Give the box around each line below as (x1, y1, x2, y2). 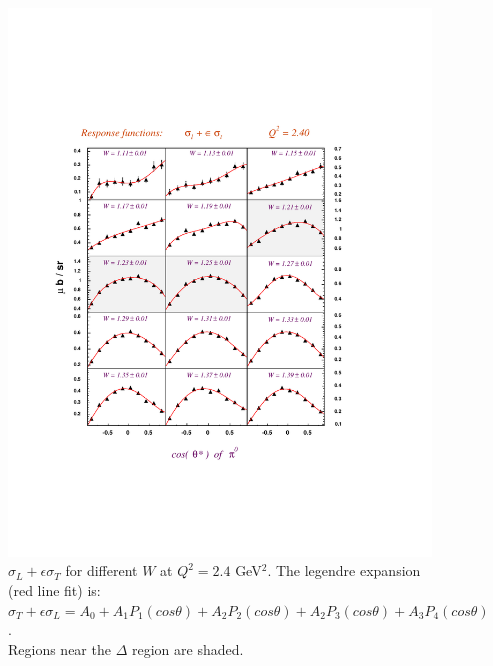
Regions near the (8, 638, 111, 659)
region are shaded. (131, 638, 244, 659)
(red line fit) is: (8, 580, 101, 601)
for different (65, 560, 138, 581)
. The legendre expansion (267, 560, 421, 581)
